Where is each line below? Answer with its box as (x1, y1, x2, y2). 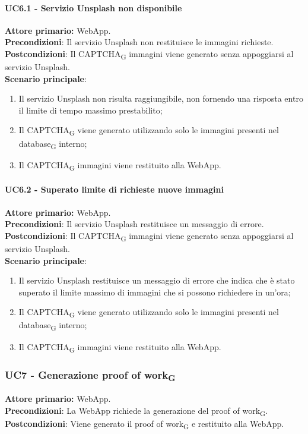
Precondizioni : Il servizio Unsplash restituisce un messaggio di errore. (5, 218, 264, 230)
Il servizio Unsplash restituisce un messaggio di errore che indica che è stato (18, 274, 295, 287)
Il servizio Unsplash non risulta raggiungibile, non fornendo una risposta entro (18, 92, 303, 105)
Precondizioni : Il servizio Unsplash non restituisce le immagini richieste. (5, 36, 274, 48)
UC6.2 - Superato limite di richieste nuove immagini (5, 183, 224, 196)
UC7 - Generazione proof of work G (5, 367, 176, 383)
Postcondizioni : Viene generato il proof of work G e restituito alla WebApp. (5, 417, 284, 431)
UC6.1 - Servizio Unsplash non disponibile (5, 1, 182, 14)
